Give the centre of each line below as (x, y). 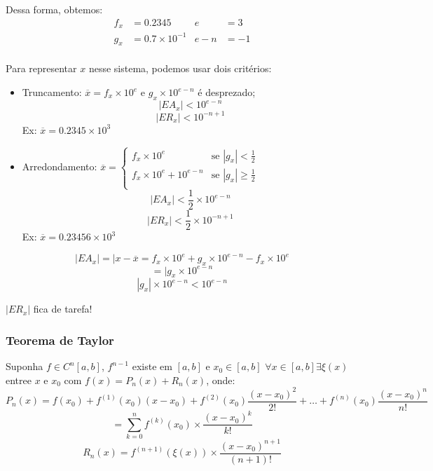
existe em (152, 366)
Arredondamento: (60, 166)
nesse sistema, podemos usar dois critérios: (180, 68)
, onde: (221, 380)
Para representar (41, 68)
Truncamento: (52, 92)
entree (19, 380)
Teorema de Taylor (60, 340)
